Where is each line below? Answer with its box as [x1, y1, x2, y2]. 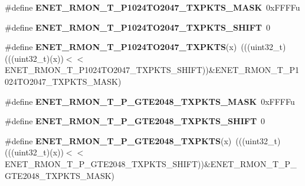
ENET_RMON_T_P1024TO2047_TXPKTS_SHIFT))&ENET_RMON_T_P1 [5, 64, 299, 76]
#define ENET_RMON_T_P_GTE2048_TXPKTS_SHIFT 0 [5, 115, 265, 127]
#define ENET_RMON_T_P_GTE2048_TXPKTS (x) [5, 134, 232, 147]
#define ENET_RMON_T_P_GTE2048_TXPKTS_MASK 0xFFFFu [5, 95, 295, 107]
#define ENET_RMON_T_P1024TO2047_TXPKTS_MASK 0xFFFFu [5, 1, 300, 13]
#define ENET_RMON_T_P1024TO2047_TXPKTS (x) [5, 41, 237, 53]
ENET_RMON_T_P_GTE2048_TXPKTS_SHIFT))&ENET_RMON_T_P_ [5, 157, 297, 170]
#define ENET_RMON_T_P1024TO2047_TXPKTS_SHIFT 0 [5, 21, 270, 33]
